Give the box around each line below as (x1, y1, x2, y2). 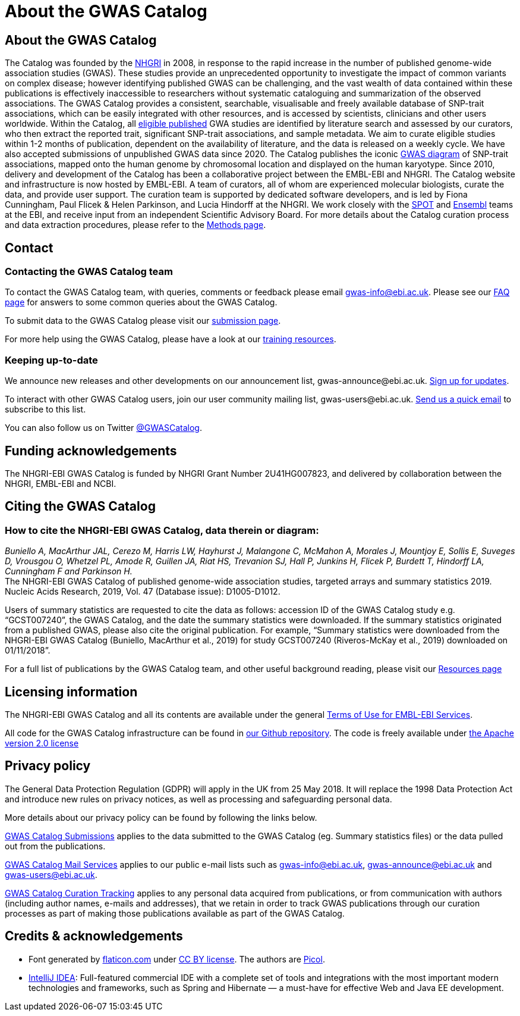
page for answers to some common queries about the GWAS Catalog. (5, 297, 278, 308)
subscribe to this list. (5, 404, 86, 415)
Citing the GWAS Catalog (5, 499, 156, 514)
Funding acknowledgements (5, 443, 177, 458)
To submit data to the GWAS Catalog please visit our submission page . (5, 315, 281, 326)
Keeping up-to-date (5, 354, 98, 366)
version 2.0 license (5, 738, 79, 749)
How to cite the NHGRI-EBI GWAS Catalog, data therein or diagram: (5, 524, 319, 536)
